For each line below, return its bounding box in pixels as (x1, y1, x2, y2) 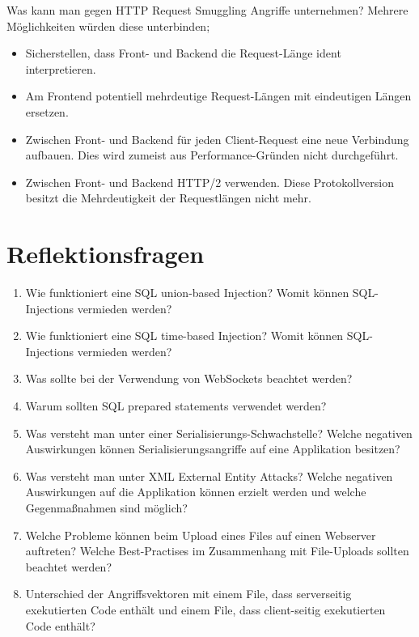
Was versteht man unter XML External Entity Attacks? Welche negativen (25, 467, 393, 484)
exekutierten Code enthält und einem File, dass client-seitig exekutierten (25, 601, 386, 618)
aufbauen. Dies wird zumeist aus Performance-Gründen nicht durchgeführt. (25, 147, 399, 163)
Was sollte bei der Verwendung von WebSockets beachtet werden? (25, 370, 353, 387)
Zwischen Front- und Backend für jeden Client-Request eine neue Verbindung (25, 130, 409, 147)
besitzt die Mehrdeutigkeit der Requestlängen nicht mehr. (25, 189, 311, 206)
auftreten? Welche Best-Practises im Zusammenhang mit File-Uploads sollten (25, 542, 409, 559)
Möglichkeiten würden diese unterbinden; (6, 17, 210, 34)
